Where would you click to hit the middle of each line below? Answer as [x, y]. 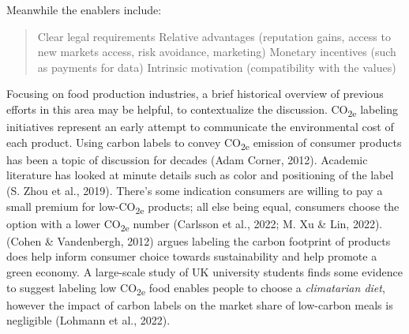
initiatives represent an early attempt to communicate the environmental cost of [200, 127]
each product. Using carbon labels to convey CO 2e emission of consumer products [204, 143]
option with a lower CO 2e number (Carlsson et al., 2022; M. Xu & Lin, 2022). [195, 224]
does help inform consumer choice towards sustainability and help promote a [192, 256]
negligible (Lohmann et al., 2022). [88, 320]
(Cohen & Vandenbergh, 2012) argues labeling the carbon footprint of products [199, 240]
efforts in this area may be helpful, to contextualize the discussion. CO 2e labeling [203, 110]
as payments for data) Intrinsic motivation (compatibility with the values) [217, 67]
